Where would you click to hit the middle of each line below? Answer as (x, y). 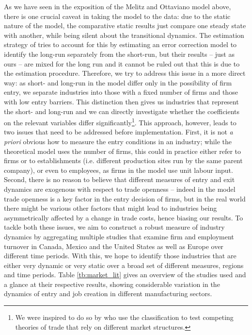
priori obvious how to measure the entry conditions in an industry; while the (118, 141)
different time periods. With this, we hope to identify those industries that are (120, 256)
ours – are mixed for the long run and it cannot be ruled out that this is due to (122, 63)
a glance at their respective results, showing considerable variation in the (112, 284)
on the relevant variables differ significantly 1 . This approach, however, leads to (120, 122)
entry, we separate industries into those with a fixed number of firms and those (121, 92)
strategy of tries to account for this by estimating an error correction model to (120, 44)
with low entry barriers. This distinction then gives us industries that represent (121, 101)
